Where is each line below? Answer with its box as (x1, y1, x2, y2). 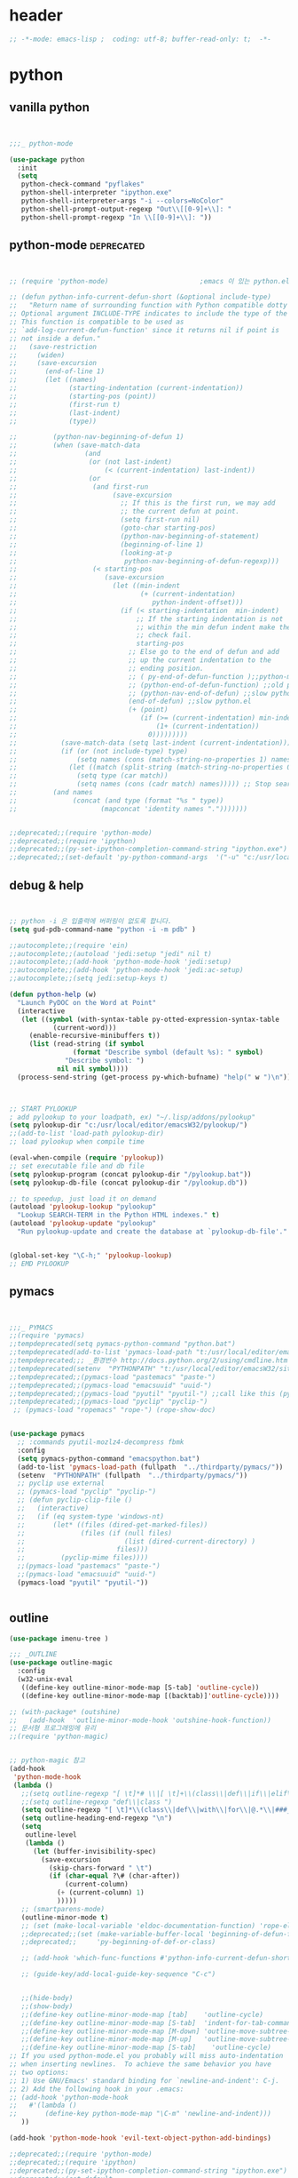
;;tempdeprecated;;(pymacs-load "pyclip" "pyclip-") (9, 1397, 208, 1407)
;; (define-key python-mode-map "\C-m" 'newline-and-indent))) (9, 2110, 272, 2118)
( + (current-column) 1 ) (56, 1888, 145, 1897)
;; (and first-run (9, 482, 149, 491)
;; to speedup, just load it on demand (9, 1194, 157, 1203)
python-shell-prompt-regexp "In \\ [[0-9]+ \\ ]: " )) (20, 212, 213, 222)
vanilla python (9, 100, 90, 116)
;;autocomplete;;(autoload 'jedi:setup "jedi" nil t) (9, 949, 213, 958)
